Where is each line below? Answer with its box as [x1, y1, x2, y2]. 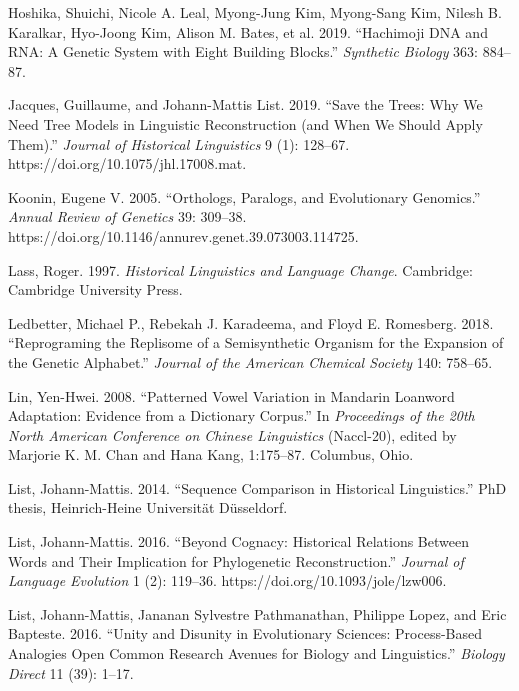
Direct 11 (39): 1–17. [8, 662, 134, 683]
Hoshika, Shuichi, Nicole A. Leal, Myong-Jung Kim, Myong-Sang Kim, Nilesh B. [8, 2, 502, 22]
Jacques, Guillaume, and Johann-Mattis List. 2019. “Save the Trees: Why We [8, 94, 483, 115]
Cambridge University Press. [8, 279, 183, 300]
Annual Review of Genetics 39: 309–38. [8, 206, 247, 227]
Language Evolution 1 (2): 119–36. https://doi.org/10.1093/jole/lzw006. [8, 570, 447, 591]
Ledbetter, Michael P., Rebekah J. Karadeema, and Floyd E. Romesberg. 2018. [8, 312, 494, 333]
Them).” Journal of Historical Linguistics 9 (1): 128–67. [8, 133, 350, 154]
